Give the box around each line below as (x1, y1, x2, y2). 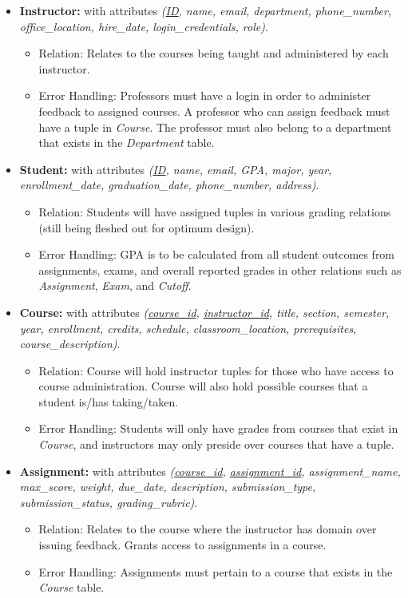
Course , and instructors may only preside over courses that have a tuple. (38, 436, 394, 453)
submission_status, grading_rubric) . (19, 493, 198, 510)
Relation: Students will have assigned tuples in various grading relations (38, 203, 391, 220)
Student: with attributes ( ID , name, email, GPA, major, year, (19, 160, 332, 177)
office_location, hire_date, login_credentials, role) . (19, 18, 268, 34)
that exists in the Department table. (38, 134, 215, 151)
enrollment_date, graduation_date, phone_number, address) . (19, 176, 319, 193)
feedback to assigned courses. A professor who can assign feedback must (38, 102, 390, 119)
